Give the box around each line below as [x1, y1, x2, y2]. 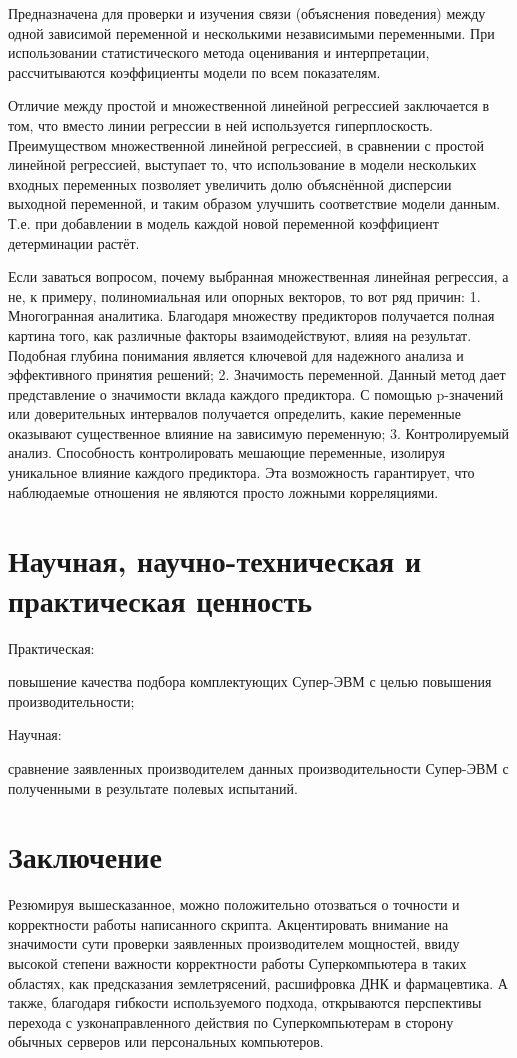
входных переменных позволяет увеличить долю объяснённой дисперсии [8, 173, 452, 194]
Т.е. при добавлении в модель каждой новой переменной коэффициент [8, 212, 439, 233]
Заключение [8, 836, 162, 877]
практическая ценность [8, 579, 313, 620]
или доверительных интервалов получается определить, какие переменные [8, 403, 461, 424]
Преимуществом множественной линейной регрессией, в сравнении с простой [8, 134, 484, 155]
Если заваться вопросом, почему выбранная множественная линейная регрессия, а [8, 266, 509, 287]
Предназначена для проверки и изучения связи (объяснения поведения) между [8, 3, 486, 23]
